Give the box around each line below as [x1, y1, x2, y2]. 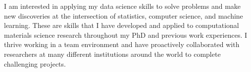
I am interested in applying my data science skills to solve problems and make [4, 1, 241, 11]
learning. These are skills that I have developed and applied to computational [4, 20, 239, 30]
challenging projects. [4, 58, 66, 69]
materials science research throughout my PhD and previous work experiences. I [4, 29, 248, 40]
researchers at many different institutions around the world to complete [4, 48, 221, 59]
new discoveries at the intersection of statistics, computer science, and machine [4, 10, 243, 21]
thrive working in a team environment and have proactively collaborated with [4, 39, 240, 49]
